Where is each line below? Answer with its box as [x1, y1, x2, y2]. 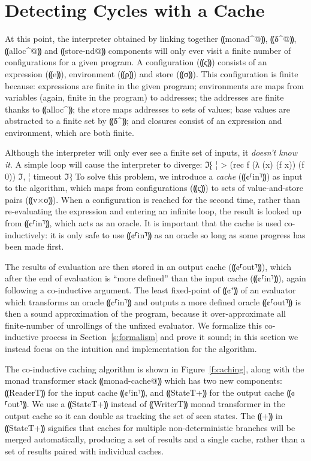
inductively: [5, 228, 48, 241]
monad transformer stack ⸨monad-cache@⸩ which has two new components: [5, 374, 282, 387]
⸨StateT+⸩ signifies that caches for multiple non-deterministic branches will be [5, 421, 295, 433]
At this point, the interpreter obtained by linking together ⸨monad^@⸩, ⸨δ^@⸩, [5, 32, 297, 45]
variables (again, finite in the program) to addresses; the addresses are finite [5, 91, 284, 104]
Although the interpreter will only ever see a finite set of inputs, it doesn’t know [5, 146, 297, 159]
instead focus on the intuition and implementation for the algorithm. [5, 342, 257, 354]
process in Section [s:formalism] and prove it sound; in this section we [41, 330, 298, 343]
